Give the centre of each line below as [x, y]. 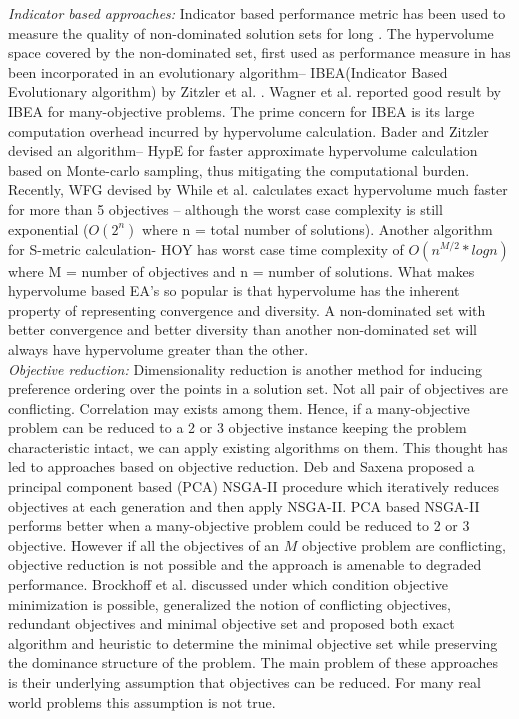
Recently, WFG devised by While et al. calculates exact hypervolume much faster [258, 189]
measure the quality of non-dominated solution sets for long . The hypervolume [251, 32]
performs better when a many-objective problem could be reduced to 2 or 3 [239, 525]
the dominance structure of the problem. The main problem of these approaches [253, 662]
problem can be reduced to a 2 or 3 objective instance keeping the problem [237, 427]
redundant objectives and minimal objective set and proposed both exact [231, 623]
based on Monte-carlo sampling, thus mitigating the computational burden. [239, 169]
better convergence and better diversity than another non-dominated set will [242, 329]
